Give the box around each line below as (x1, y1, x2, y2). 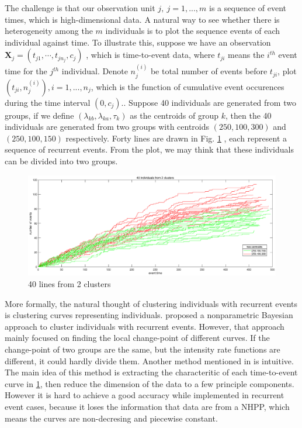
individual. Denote (61, 65, 128, 77)
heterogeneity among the (5, 25, 93, 37)
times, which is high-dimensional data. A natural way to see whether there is (5, 13, 280, 25)
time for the (5, 65, 47, 77)
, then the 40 (225, 109, 272, 121)
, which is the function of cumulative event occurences (91, 80, 284, 92)
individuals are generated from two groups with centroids (5, 120, 210, 133)
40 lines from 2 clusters (28, 278, 111, 289)
